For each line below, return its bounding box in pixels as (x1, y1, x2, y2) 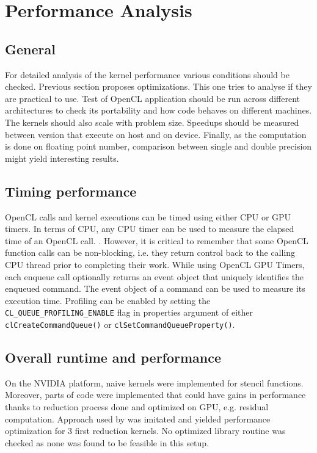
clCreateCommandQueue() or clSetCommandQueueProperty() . (5, 317, 235, 330)
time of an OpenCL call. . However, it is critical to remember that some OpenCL (5, 234, 308, 247)
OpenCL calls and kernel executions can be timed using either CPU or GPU (5, 210, 291, 223)
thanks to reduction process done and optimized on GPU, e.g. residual (5, 400, 269, 413)
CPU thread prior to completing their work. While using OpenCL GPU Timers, (5, 258, 305, 270)
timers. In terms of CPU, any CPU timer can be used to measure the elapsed (5, 222, 294, 235)
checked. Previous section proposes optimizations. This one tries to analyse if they (5, 80, 312, 93)
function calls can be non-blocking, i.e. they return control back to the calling (5, 246, 296, 259)
